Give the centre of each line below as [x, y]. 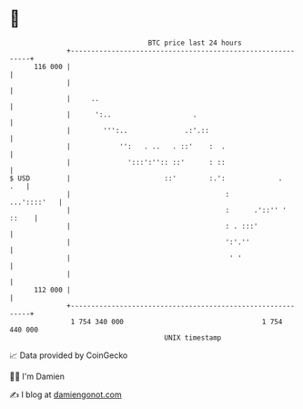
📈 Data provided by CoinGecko [69, 355]
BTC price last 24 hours [195, 43]
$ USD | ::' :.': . [146, 178]
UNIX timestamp [193, 337]
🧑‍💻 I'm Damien [37, 376]
